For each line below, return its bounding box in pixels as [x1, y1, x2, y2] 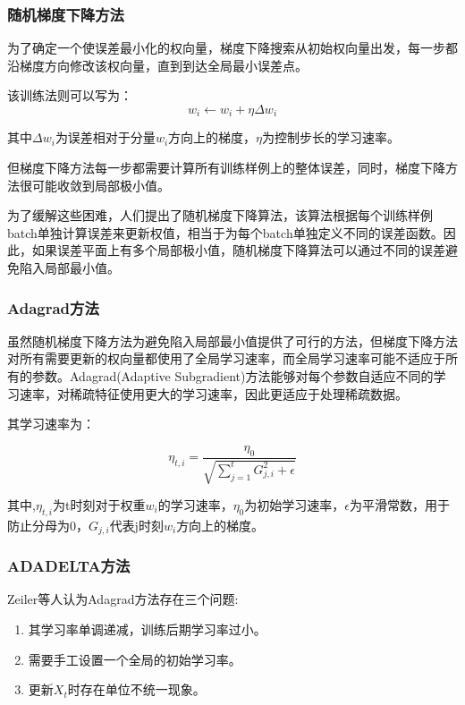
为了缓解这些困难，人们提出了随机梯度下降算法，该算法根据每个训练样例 [7, 206, 433, 225]
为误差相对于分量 [55, 128, 156, 147]
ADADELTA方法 [7, 555, 131, 577]
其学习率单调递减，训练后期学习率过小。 [28, 620, 266, 639]
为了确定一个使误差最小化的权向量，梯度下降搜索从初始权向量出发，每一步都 [7, 38, 458, 57]
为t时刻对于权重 [52, 496, 146, 514]
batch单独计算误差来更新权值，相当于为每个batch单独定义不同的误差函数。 [7, 223, 444, 242]
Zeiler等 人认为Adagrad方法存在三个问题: [7, 590, 239, 608]
